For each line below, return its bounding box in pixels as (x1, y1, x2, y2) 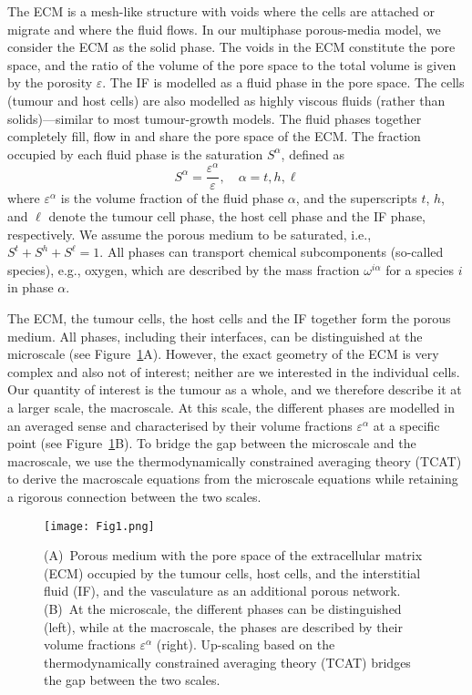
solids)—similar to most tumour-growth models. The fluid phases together (7, 108, 422, 128)
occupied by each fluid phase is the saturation (7, 144, 263, 163)
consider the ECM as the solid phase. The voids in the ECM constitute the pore (7, 37, 456, 56)
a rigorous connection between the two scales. (7, 486, 262, 506)
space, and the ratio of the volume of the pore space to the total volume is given (7, 55, 457, 74)
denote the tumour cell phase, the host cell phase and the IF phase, (48, 207, 426, 226)
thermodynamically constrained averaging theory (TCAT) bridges (44, 652, 411, 671)
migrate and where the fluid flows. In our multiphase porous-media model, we (7, 19, 441, 38)
